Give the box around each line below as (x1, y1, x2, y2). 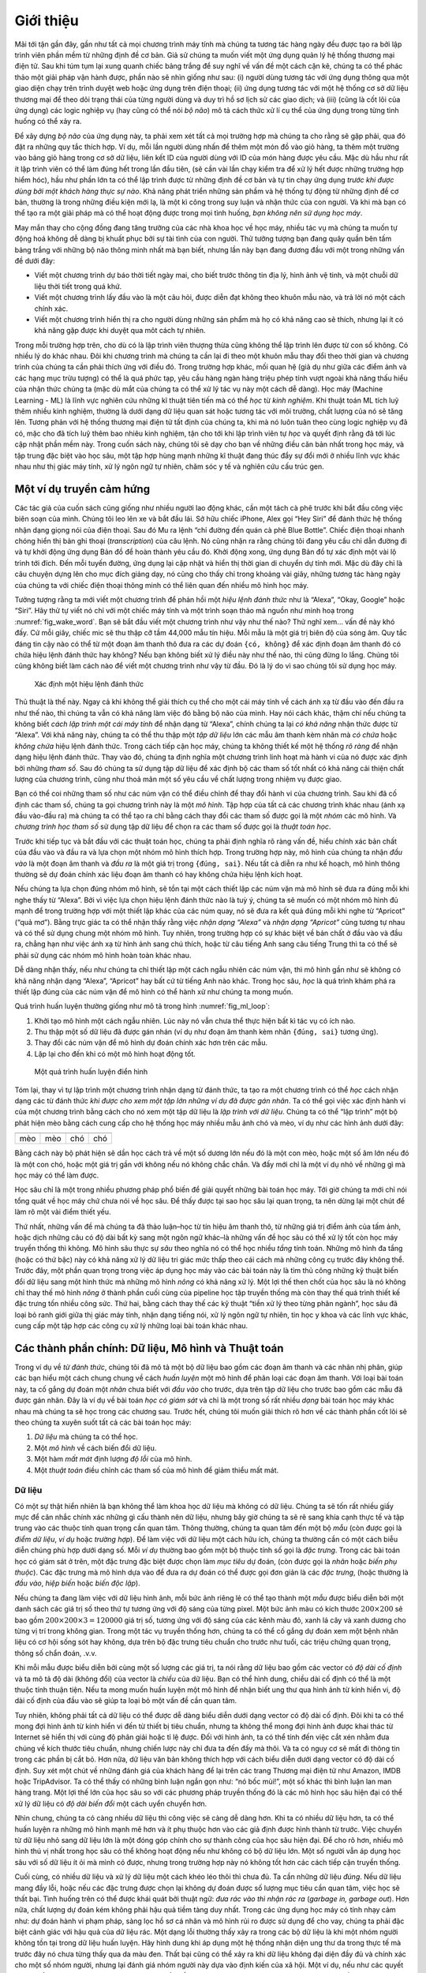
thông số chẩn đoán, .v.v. (14, 1648, 97, 1657)
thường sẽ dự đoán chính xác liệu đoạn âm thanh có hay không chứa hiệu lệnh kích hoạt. (14, 870, 303, 879)
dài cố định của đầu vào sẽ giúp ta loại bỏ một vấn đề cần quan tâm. (14, 1696, 237, 1705)
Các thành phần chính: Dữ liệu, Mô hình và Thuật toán (14, 1342, 284, 1355)
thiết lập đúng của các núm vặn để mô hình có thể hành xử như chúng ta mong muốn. (14, 986, 293, 996)
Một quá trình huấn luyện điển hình (34, 1067, 148, 1076)
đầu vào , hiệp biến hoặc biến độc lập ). (14, 1578, 141, 1588)
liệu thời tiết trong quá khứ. (34, 281, 122, 291)
